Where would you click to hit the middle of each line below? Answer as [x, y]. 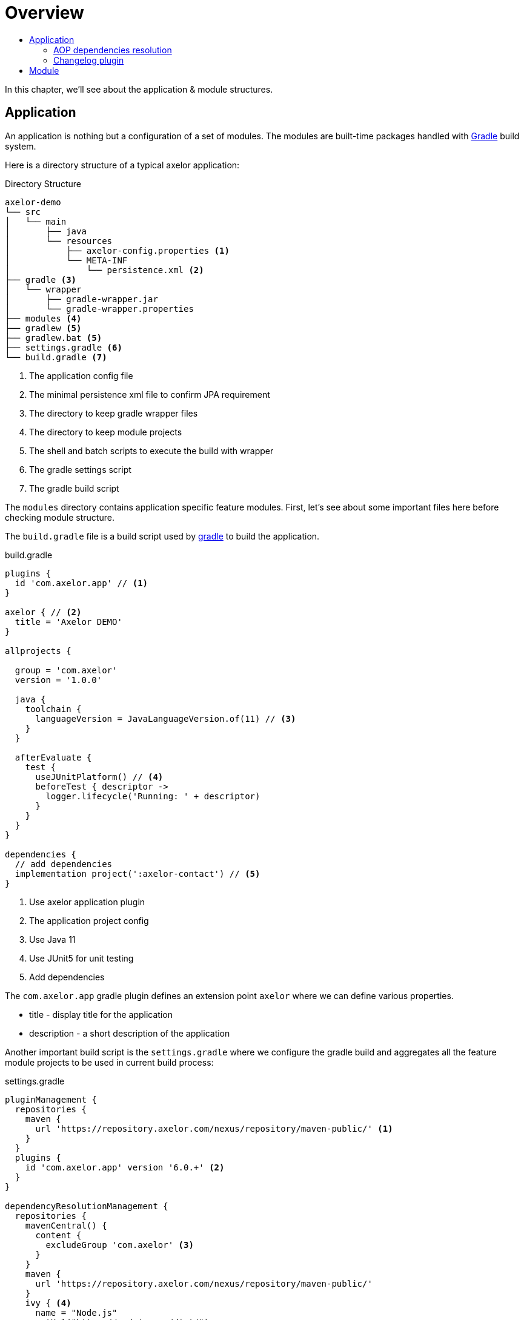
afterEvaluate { [53, 757]
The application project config [89, 920]
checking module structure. [60, 517]
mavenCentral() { [66, 1225]
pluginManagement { [51, 1099]
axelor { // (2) [43, 612]
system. [21, 146]
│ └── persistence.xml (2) [104, 270]
